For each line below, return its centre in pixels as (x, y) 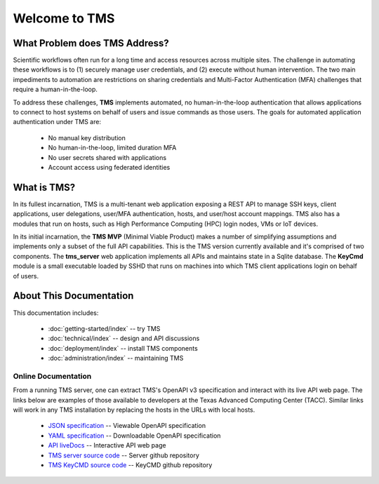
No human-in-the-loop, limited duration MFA (112, 148)
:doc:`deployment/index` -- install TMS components (123, 348)
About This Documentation (73, 296)
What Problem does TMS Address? (91, 43)
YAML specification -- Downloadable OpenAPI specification (134, 436)
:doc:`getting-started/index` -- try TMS (104, 328)
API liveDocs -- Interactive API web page (107, 445)
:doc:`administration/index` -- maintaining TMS (116, 358)
